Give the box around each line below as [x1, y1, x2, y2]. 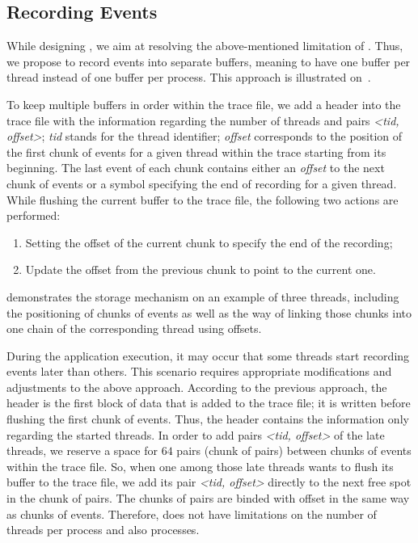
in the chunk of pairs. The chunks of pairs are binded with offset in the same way [6, 490, 410, 507]
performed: [6, 207, 61, 224]
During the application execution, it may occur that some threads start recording [6, 347, 410, 364]
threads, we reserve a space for [6, 442, 158, 459]
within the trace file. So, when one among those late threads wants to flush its [6, 457, 394, 474]
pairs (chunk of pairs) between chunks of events [176, 442, 412, 459]
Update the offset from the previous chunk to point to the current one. [25, 261, 376, 278]
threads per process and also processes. [6, 521, 200, 538]
